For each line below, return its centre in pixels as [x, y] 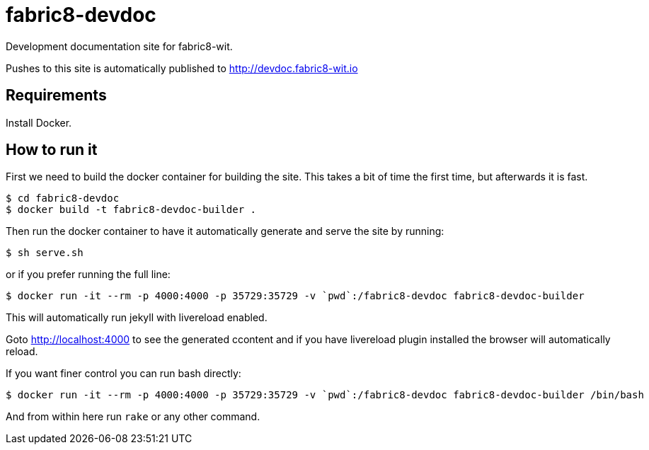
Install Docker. [39, 122]
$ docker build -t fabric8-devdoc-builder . [131, 210]
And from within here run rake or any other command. [133, 417]
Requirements [56, 96]
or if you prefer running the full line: [88, 275]
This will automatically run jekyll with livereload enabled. [137, 318]
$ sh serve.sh [45, 253]
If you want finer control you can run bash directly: [124, 374]
